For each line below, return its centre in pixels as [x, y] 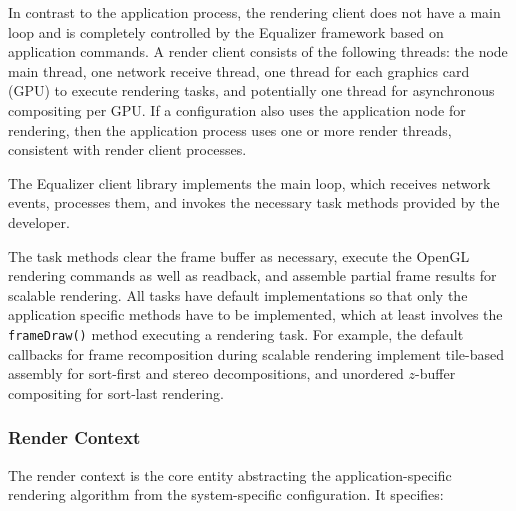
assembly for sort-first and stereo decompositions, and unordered [206, 373]
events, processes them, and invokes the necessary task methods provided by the [254, 202]
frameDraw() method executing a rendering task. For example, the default [236, 333]
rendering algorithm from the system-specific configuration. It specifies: [226, 494]
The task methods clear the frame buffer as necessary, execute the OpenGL [239, 255]
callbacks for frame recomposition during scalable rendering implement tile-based [256, 353]
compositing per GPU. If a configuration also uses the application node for [237, 109]
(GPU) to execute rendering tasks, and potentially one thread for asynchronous [251, 90]
